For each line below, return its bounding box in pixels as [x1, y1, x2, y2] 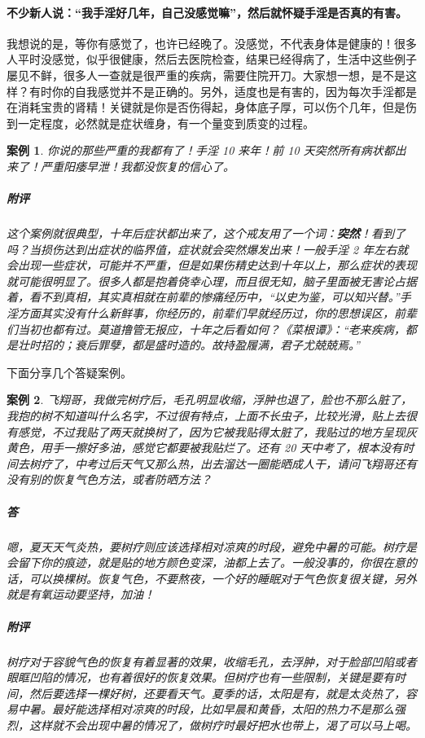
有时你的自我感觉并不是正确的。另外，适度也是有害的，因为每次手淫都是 [28, 82, 417, 99]
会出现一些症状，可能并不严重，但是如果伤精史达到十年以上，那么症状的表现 [7, 257, 417, 274]
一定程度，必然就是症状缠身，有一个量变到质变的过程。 [17, 114, 314, 131]
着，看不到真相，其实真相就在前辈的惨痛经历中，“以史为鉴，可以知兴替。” [7, 288, 400, 305]
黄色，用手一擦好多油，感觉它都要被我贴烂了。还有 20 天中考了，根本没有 [7, 439, 403, 456]
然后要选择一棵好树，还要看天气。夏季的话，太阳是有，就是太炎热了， [28, 684, 405, 701]
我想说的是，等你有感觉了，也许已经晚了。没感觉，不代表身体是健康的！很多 [7, 34, 417, 51]
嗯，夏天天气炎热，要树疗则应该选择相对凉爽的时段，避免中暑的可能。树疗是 [7, 538, 417, 555]
